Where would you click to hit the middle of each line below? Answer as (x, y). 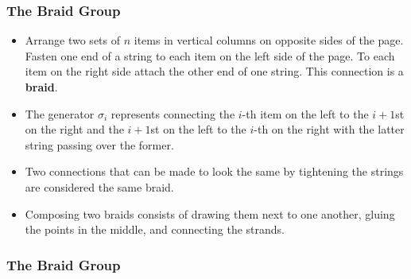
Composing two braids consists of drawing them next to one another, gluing (210, 213)
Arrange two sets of (73, 40)
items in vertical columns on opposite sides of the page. (269, 40)
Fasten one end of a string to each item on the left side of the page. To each (210, 55)
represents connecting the (173, 113)
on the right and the (74, 129)
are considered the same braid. (99, 186)
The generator (60, 113)
